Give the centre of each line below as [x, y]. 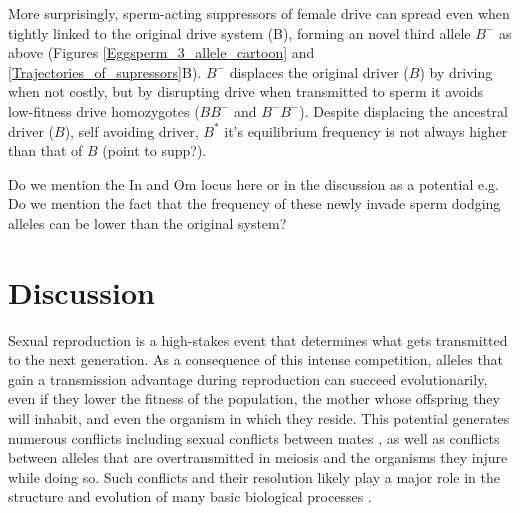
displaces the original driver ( [319, 71]
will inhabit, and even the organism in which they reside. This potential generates [259, 418]
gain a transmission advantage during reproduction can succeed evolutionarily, [248, 378]
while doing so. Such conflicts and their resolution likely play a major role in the [254, 476]
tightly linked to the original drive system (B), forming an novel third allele [239, 32]
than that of [45, 150]
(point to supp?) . [154, 150]
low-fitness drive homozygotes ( [104, 110]
